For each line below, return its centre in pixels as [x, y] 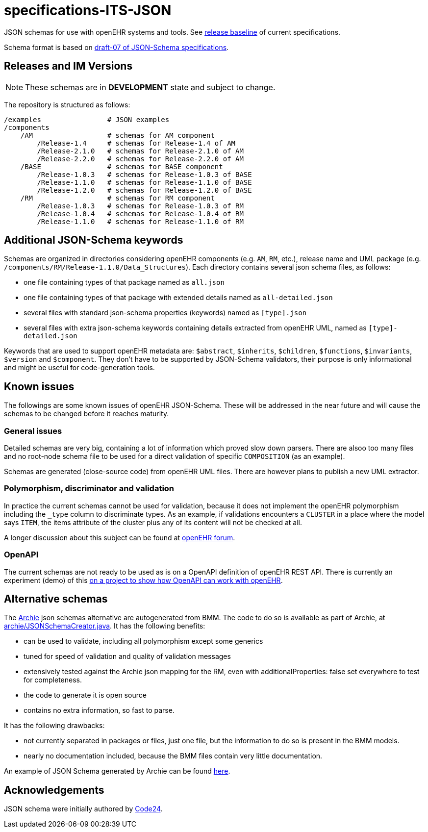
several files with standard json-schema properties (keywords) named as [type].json [165, 313]
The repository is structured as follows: [67, 104]
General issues [33, 431]
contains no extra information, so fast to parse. [99, 710]
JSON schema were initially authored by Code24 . [83, 809]
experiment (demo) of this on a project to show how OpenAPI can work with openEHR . [143, 580]
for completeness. [53, 680]
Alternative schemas [56, 599]
